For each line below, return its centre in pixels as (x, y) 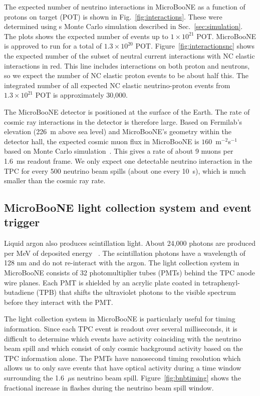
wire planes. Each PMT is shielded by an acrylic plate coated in (102, 282)
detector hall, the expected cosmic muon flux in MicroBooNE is (102, 141)
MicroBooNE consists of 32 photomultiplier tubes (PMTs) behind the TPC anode (130, 273)
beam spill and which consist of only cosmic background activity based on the (123, 348)
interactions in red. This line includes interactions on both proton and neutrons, (127, 65)
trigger (22, 222)
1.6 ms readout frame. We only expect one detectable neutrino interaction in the (128, 160)
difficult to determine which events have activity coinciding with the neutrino (123, 338)
